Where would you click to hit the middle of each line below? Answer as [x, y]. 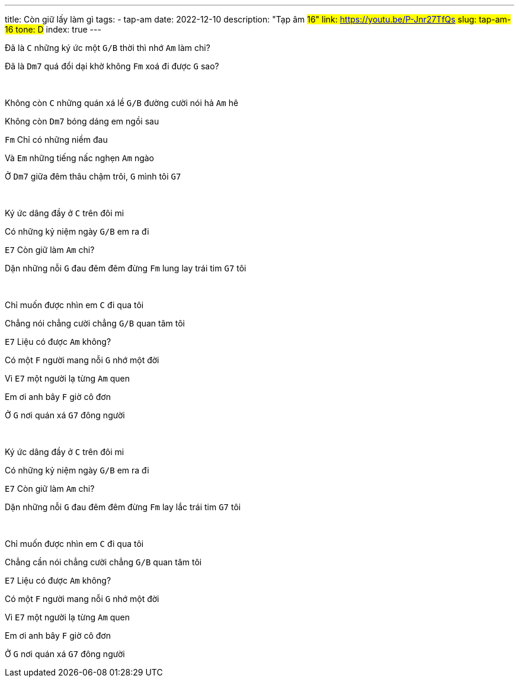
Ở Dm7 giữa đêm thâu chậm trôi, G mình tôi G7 [93, 176]
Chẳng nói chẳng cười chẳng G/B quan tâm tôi [95, 323]
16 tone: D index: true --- [53, 29]
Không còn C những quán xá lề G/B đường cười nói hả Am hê [122, 103]
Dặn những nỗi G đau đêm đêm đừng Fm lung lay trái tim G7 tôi [126, 268]
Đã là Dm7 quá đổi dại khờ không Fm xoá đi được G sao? [112, 66]
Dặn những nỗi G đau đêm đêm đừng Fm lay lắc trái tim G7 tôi [123, 507]
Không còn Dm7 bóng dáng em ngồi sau [82, 121]
